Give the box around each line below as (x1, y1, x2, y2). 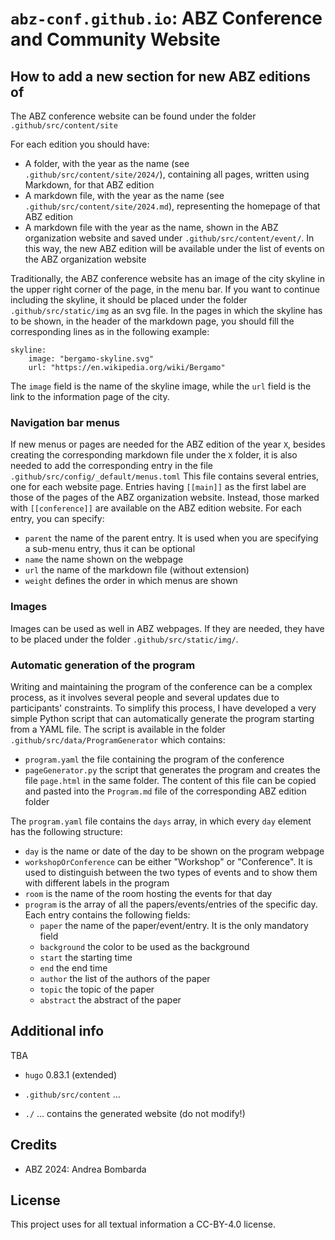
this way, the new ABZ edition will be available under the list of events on (24, 243, 325, 254)
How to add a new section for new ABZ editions (10, 68, 311, 85)
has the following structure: (10, 825, 123, 837)
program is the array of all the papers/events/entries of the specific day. (24, 898, 318, 910)
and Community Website (10, 28, 221, 51)
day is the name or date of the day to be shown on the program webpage (24, 845, 325, 857)
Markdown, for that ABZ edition (24, 179, 155, 191)
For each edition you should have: (10, 138, 150, 150)
